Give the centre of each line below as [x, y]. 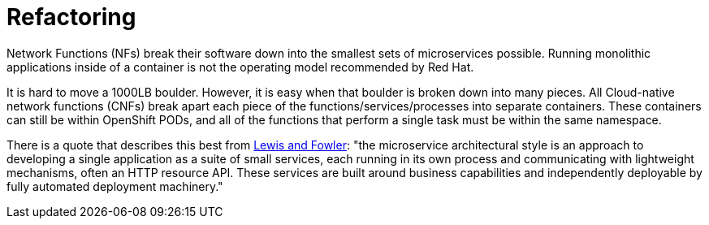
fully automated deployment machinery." [115, 186]
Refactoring [71, 17]
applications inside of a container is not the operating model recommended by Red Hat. [240, 67]
